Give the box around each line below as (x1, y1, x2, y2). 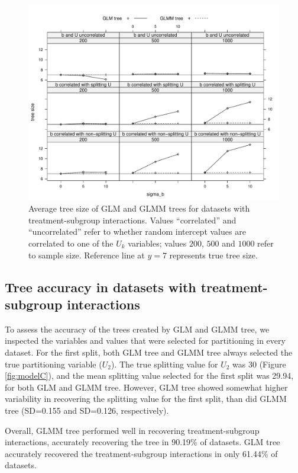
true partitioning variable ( (5, 357, 102, 370)
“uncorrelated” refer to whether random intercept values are (28, 225, 246, 238)
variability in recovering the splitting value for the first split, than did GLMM (5, 392, 287, 405)
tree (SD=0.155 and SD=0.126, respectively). (5, 404, 169, 416)
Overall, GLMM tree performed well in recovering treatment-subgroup (5, 424, 260, 436)
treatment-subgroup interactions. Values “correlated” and (28, 213, 237, 226)
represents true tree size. (169, 248, 258, 261)
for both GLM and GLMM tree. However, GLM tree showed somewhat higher (5, 381, 288, 393)
